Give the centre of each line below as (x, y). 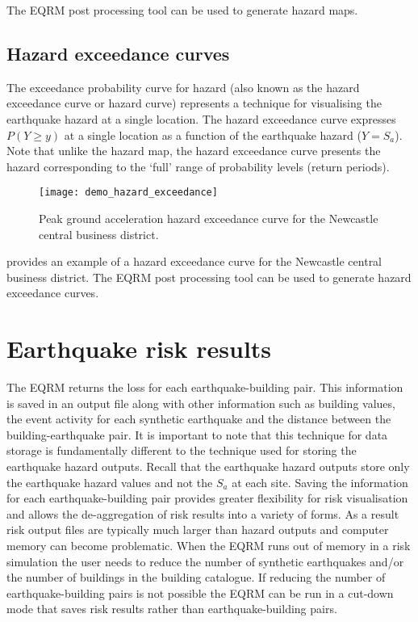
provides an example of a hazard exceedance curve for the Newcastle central (194, 261)
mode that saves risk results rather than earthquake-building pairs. (172, 609)
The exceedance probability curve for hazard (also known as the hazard (183, 87)
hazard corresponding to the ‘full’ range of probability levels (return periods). (198, 166)
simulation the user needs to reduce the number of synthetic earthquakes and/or (205, 561)
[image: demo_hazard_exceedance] (128, 193)
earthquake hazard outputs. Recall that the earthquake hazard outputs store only (208, 466)
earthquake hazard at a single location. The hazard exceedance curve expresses (201, 118)
